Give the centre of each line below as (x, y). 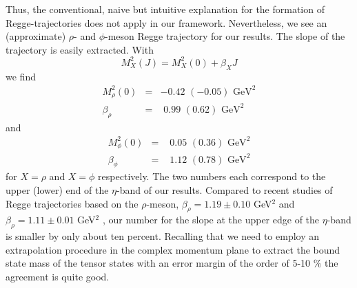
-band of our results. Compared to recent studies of (225, 190)
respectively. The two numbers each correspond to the (212, 176)
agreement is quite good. (58, 277)
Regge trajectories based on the (72, 203)
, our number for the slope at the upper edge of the (211, 220)
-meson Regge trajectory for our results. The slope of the (225, 36)
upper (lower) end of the (57, 190)
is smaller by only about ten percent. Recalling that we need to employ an (163, 236)
